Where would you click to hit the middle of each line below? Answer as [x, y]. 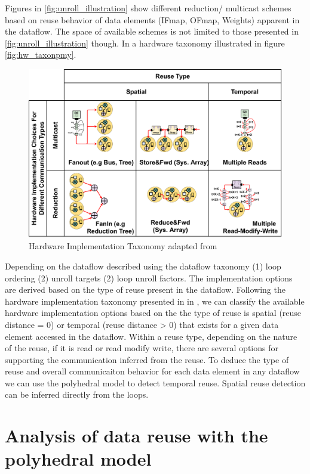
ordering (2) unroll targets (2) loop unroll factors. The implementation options [149, 278]
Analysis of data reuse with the [136, 436]
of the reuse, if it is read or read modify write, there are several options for [142, 348]
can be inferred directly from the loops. [77, 394]
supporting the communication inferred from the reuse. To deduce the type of [147, 359]
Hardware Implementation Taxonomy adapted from [123, 246]
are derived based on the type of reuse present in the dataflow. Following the [145, 289]
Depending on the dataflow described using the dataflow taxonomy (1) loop [143, 266]
